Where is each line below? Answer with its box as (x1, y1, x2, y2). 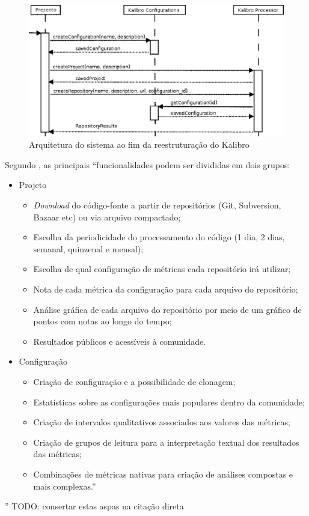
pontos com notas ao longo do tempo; (33, 315, 172, 327)
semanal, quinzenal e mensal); (33, 242, 144, 255)
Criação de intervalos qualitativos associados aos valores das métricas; (33, 416, 290, 428)
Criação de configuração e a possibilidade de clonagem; (33, 375, 236, 387)
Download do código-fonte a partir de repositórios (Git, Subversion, (33, 199, 281, 211)
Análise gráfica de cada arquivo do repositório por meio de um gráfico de (33, 303, 302, 315)
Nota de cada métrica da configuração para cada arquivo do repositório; (33, 282, 298, 295)
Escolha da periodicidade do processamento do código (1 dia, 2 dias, (33, 231, 285, 243)
